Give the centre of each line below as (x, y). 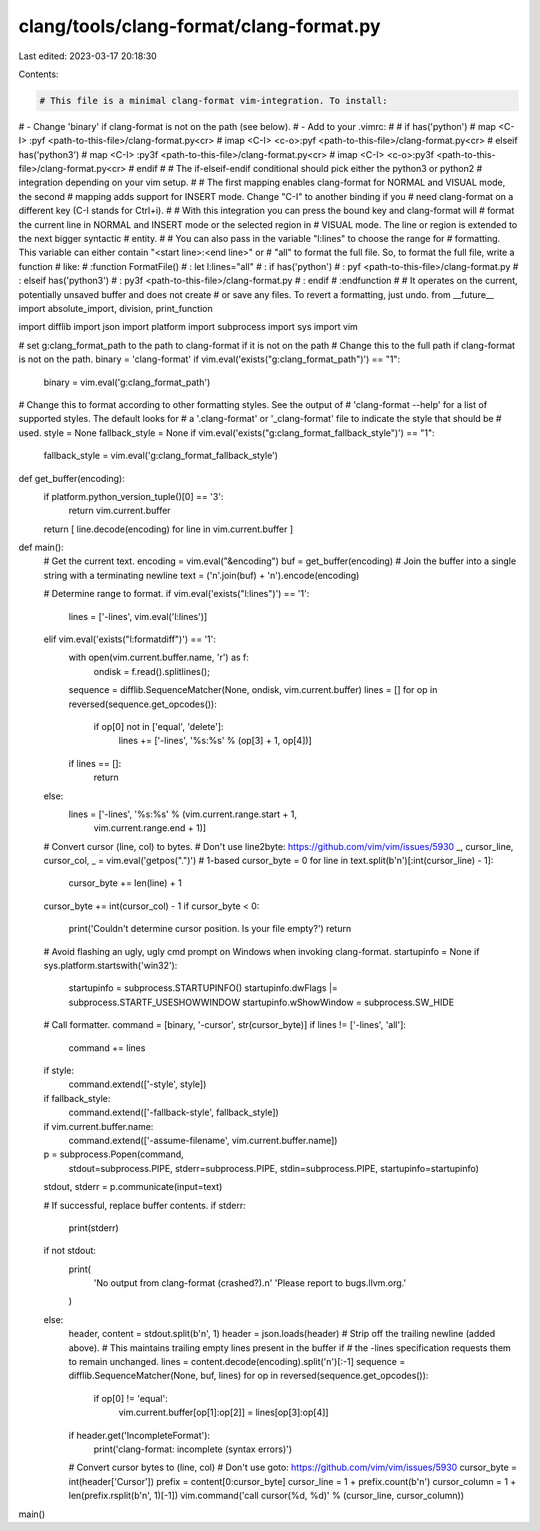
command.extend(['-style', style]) (137, 1084)
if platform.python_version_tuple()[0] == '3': (133, 496)
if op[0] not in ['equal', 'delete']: (158, 726)
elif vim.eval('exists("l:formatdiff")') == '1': (130, 639)
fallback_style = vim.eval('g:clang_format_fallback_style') (161, 456)
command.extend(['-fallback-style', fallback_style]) (173, 1112)
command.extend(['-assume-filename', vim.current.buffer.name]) (203, 1140)
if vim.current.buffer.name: (98, 1126)
